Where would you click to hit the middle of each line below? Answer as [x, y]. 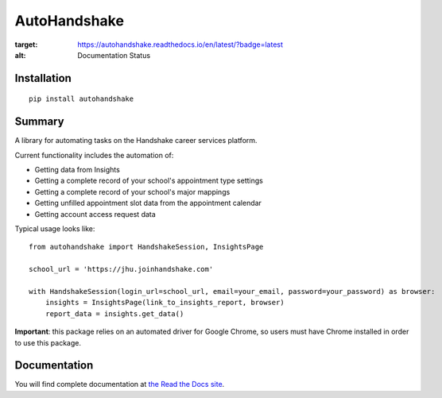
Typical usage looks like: [55, 228]
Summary [39, 122]
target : [26, 44]
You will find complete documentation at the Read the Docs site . [120, 384]
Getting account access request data [95, 214]
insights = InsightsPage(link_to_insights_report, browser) [165, 303]
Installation [43, 78]
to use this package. [48, 342]
